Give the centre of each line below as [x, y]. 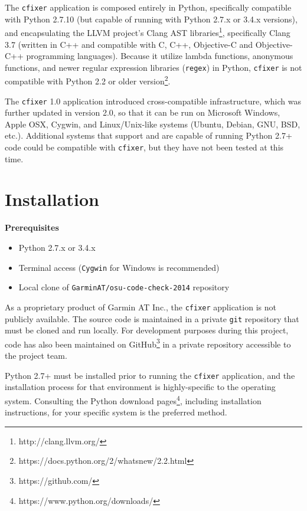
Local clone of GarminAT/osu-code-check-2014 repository [124, 287]
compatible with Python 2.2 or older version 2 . [88, 80]
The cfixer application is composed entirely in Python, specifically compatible [148, 7]
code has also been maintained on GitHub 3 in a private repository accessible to [148, 343]
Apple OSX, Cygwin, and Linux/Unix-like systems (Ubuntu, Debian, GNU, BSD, [153, 124]
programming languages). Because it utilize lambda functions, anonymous [160, 56]
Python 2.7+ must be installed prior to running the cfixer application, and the [150, 375]
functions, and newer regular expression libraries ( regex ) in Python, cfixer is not [153, 67]
